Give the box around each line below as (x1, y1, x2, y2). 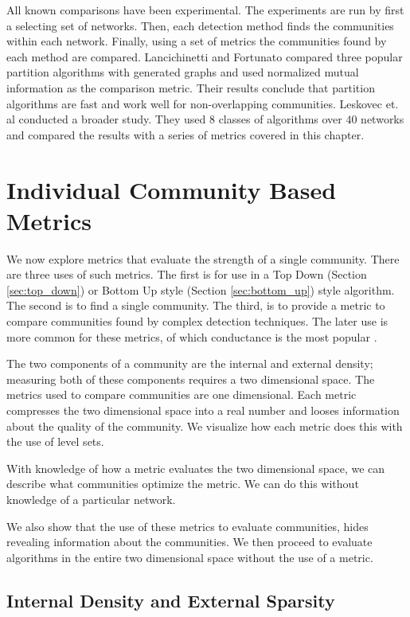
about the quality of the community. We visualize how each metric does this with (6, 417, 403, 434)
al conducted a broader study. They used (6, 111, 206, 127)
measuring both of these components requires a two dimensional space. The (6, 370, 375, 387)
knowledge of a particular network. (6, 490, 176, 507)
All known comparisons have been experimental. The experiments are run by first (6, 2, 404, 18)
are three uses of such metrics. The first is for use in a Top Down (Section (6, 266, 367, 283)
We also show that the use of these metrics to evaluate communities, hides (6, 517, 369, 534)
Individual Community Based (6, 173, 337, 205)
